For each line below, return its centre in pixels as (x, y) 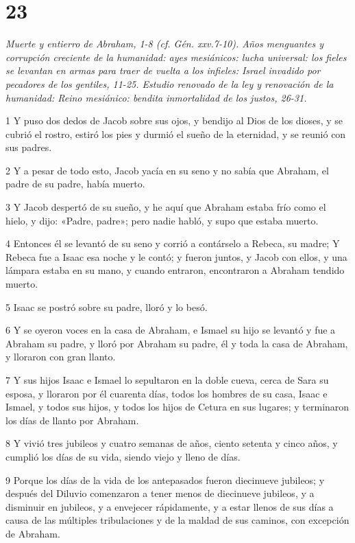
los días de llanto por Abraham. (72, 420)
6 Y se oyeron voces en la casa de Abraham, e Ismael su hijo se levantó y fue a (171, 330)
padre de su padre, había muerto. (75, 184)
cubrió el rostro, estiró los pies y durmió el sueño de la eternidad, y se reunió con (176, 134)
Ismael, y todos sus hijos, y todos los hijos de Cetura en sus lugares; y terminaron (177, 407)
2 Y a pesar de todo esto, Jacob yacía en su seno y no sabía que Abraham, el (167, 170)
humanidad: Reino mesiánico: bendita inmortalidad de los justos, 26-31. (156, 97)
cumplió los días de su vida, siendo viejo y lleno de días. (123, 456)
